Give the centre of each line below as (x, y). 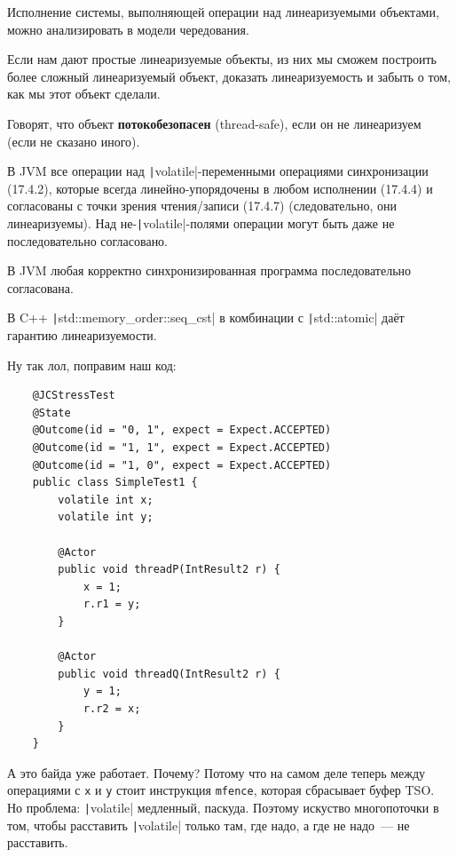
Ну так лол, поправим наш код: (92, 365)
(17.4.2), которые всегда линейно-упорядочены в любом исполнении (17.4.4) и (220, 188)
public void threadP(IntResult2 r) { (169, 570)
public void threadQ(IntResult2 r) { (169, 674)
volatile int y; (106, 517)
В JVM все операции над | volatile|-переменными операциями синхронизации (218, 171)
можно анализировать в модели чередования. (128, 29)
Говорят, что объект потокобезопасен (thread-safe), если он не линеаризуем (214, 123)
